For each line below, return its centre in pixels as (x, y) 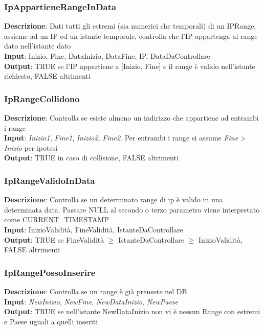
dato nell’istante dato (38, 46)
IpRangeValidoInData (50, 180)
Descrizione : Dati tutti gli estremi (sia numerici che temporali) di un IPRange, (130, 26)
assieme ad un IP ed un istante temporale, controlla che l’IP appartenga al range (131, 36)
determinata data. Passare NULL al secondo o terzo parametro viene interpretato (132, 209)
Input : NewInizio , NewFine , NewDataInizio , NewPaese (91, 301)
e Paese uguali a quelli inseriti (51, 321)
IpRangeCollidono (42, 98)
